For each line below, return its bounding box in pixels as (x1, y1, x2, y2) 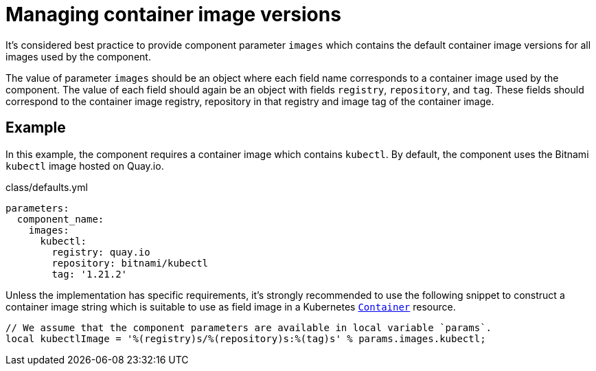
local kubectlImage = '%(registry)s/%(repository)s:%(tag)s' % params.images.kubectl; (5, 333, 486, 344)
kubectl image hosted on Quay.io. (5, 159, 164, 172)
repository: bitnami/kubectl (51, 257, 209, 269)
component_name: (16, 213, 104, 225)
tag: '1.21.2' (51, 268, 128, 280)
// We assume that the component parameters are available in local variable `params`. (5, 322, 492, 333)
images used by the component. (5, 50, 151, 63)
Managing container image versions (5, 3, 341, 26)
